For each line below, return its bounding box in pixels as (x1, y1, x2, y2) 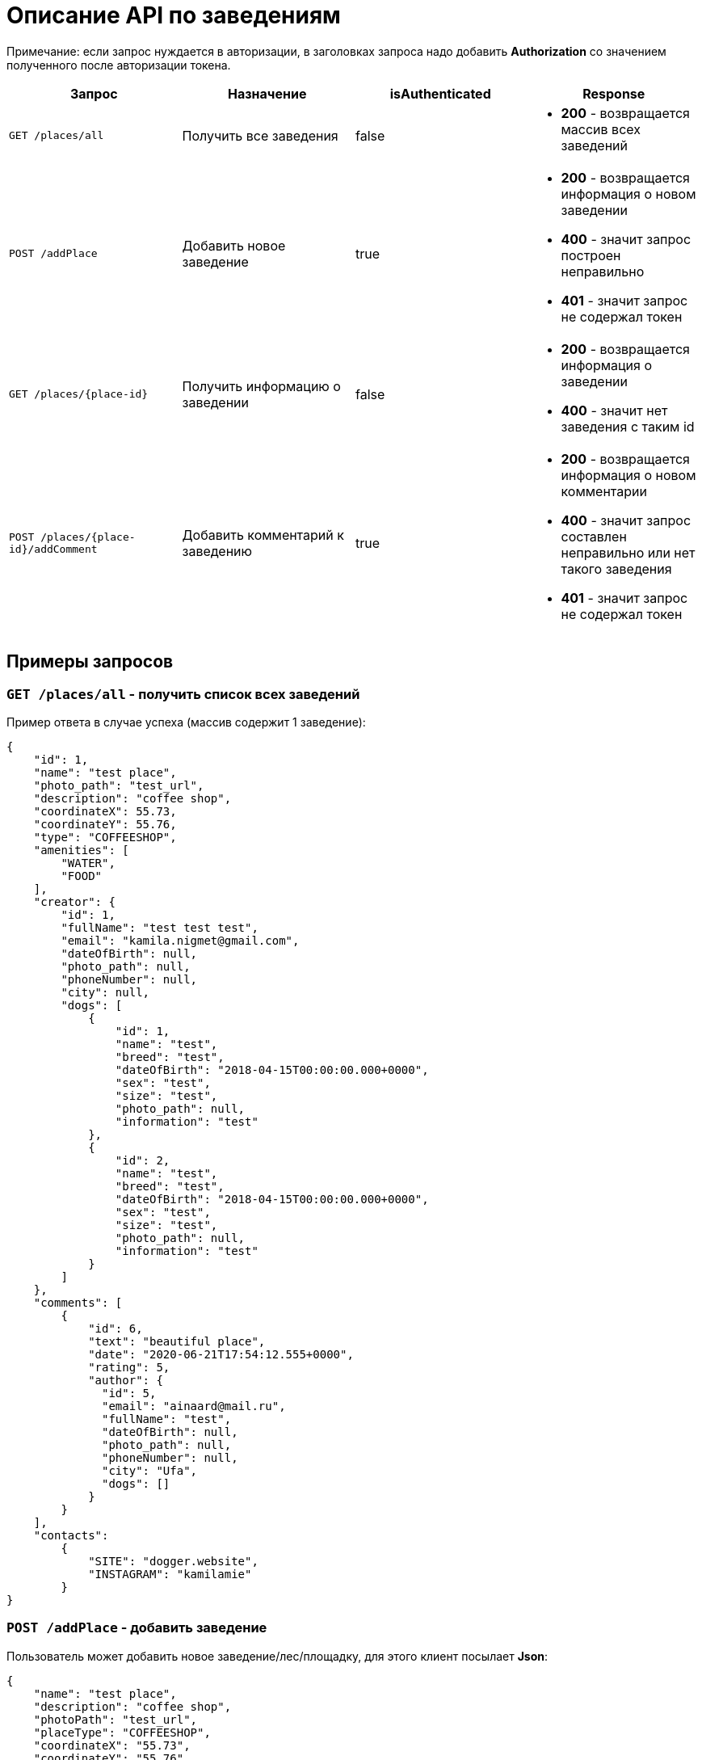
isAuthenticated (389, 85, 491, 102)
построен (561, 246, 621, 263)
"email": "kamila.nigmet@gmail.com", (61, 933, 300, 947)
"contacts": (33, 1528, 109, 1542)
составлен (561, 528, 627, 545)
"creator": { (33, 895, 116, 908)
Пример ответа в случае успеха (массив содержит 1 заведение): (6, 714, 366, 729)
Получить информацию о (182, 377, 341, 394)
